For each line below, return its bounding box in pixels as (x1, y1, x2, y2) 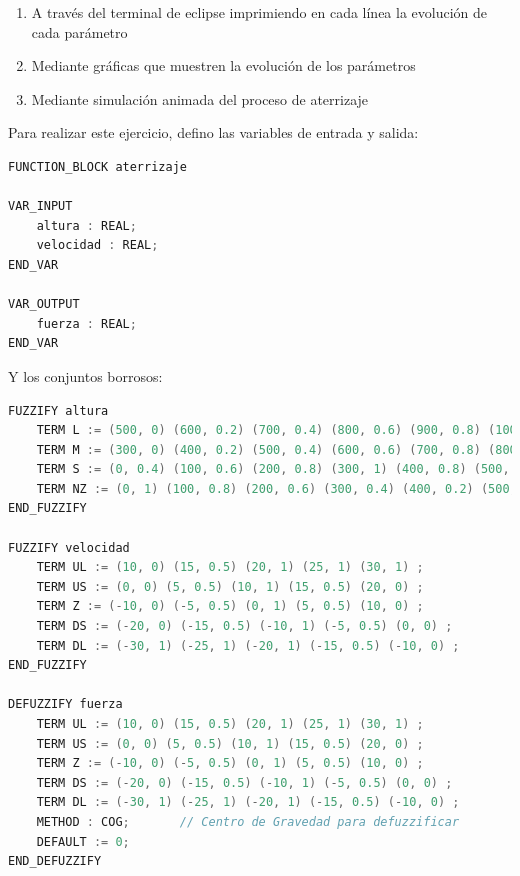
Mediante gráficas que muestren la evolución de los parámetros (31, 55, 416, 76)
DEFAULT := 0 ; (36, 834, 130, 849)
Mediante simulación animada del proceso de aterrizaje (31, 88, 369, 109)
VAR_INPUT (8, 199, 73, 214)
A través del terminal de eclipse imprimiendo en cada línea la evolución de (31, 2, 488, 22)
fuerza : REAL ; (36, 316, 137, 331)
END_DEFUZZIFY (8, 854, 102, 869)
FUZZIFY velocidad (8, 540, 130, 555)
